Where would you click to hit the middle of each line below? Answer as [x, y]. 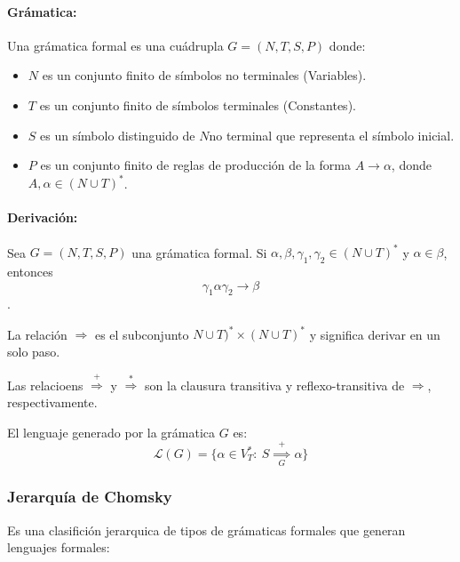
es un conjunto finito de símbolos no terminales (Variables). [204, 75]
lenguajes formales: [59, 547]
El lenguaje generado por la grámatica [111, 432]
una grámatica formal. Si [199, 252]
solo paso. [34, 352]
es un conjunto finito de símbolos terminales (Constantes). [198, 104]
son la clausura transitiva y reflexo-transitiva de [275, 385]
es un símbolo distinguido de [118, 135]
